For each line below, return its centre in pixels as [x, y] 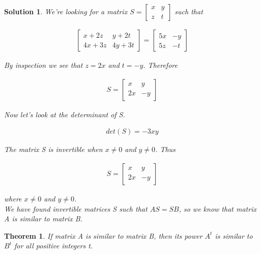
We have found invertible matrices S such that [76, 208]
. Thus [165, 149]
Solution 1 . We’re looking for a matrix [66, 11]
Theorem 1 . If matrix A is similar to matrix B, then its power [103, 235]
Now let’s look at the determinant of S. [65, 114]
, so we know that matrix [217, 208]
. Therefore [160, 65]
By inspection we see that [43, 65]
